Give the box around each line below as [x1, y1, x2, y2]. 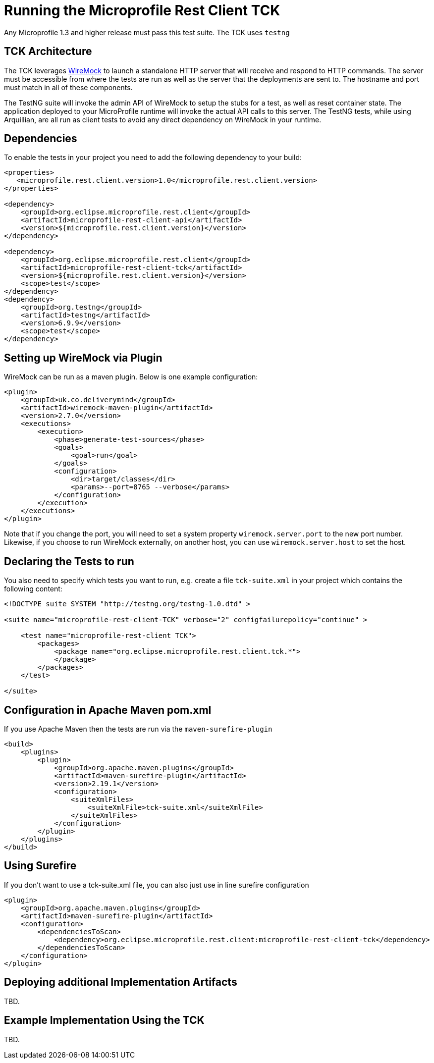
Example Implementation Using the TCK [4, 1014, 205, 1027]
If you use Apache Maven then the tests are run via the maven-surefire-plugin [4, 724, 272, 733]
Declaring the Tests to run [4, 555, 134, 568]
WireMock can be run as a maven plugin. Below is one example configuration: [4, 372, 258, 381]
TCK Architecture [4, 45, 92, 58]
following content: [4, 585, 62, 593]
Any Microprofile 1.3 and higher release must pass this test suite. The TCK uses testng [4, 28, 290, 37]
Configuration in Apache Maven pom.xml [4, 703, 212, 716]
